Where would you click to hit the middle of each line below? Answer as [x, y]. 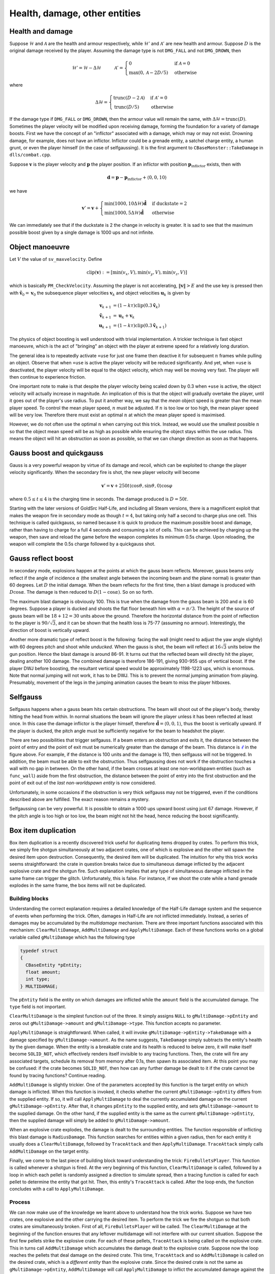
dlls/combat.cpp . [30, 155]
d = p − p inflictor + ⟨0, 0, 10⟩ [137, 178]
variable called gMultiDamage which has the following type [72, 937]
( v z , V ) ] [179, 273]
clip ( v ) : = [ [100, 272]
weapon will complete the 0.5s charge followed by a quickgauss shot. [82, 544]
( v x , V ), [129, 273]
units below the [244, 647]
